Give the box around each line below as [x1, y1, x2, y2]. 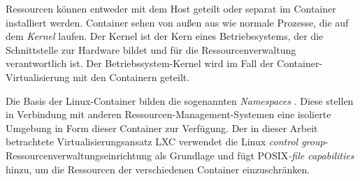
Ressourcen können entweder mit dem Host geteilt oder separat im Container [6, 1, 336, 15]
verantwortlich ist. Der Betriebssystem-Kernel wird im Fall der [6, 56, 274, 71]
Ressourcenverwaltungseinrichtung [6, 147, 152, 162]
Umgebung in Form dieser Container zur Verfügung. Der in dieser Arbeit [6, 120, 318, 135]
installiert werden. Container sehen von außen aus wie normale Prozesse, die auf [6, 15, 349, 29]
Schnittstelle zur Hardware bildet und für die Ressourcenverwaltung [6, 42, 296, 57]
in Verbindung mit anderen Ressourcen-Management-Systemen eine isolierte [6, 107, 331, 122]
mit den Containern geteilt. [73, 69, 190, 84]
